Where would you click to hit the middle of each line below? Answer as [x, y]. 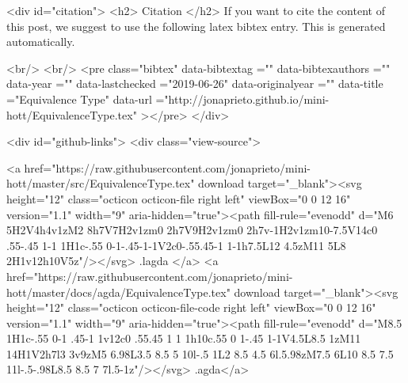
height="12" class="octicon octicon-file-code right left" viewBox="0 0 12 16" [191, 307]
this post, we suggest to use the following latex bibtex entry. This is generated [196, 26]
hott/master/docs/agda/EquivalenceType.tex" [118, 292]
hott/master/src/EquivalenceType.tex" [101, 183]
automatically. [41, 42]
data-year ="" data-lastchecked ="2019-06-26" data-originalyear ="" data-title [195, 83]
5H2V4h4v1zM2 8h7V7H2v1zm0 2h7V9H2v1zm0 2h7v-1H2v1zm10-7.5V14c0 [192, 230]
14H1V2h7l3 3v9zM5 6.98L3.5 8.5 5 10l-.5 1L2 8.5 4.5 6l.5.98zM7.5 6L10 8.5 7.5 [200, 353]
